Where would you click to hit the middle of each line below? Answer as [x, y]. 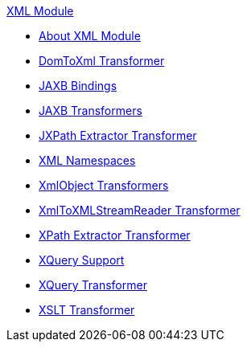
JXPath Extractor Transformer [118, 135]
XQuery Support [82, 260]
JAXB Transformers [91, 111]
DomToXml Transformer [102, 61]
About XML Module [90, 36]
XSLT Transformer [87, 310]
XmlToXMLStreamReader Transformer [140, 210]
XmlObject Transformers [104, 185]
